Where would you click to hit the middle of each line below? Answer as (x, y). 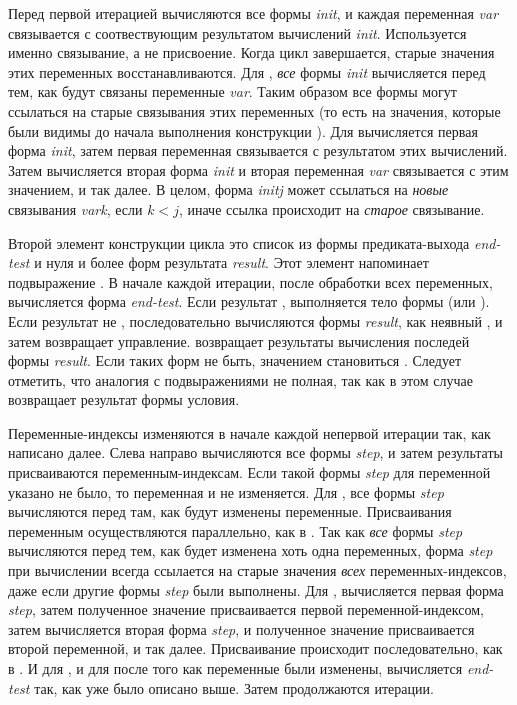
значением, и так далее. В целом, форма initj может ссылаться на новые (228, 189)
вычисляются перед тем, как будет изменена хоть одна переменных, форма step (250, 550)
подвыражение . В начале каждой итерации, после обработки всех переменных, (250, 281)
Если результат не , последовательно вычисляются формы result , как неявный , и (255, 320)
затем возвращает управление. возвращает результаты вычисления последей (239, 340)
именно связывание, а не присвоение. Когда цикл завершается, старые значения (251, 52)
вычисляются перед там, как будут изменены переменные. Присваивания (230, 511)
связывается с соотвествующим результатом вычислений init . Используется (237, 32)
